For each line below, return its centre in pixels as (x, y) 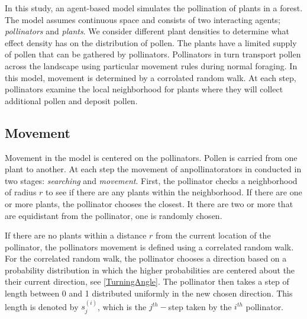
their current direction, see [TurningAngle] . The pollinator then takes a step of (147, 281)
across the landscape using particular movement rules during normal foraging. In (151, 65)
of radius (21, 192)
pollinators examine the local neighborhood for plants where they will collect (144, 89)
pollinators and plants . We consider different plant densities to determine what (147, 31)
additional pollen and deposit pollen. (71, 100)
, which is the (122, 306)
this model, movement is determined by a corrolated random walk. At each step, (151, 77)
